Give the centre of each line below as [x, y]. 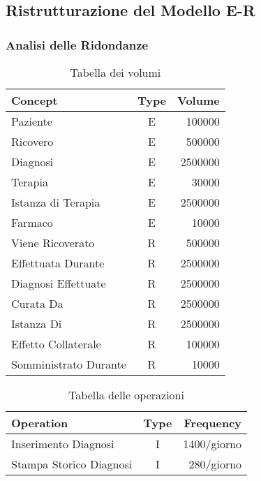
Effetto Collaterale [56, 344]
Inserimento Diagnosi [63, 444]
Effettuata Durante [58, 263]
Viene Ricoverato [53, 243]
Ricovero [32, 141]
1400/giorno [212, 444]
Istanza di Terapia [56, 202]
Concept [35, 100]
